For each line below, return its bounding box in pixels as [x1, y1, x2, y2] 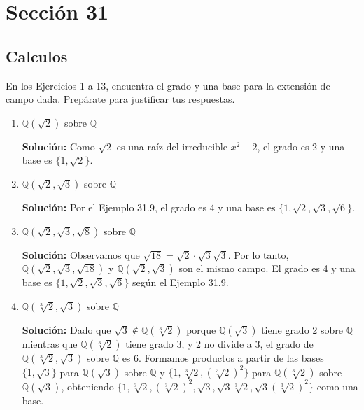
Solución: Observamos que [22, 247, 140, 262]
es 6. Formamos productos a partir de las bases [122, 350, 324, 365]
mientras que [22, 336, 78, 351]
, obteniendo [61, 379, 114, 393]
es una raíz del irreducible [116, 139, 227, 153]
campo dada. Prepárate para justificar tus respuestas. [6, 92, 235, 106]
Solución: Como [22, 139, 95, 153]
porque [186, 322, 216, 337]
